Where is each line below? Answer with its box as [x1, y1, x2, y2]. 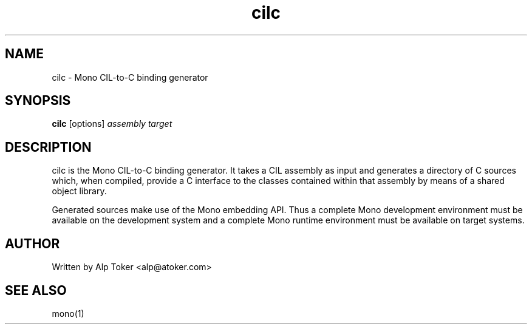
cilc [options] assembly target [52, 118, 172, 129]
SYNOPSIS [5, 93, 71, 109]
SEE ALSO [5, 282, 67, 298]
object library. [52, 186, 107, 197]
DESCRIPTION [5, 139, 92, 155]
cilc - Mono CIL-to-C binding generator [52, 72, 208, 83]
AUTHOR [5, 236, 60, 251]
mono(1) [52, 308, 84, 319]
